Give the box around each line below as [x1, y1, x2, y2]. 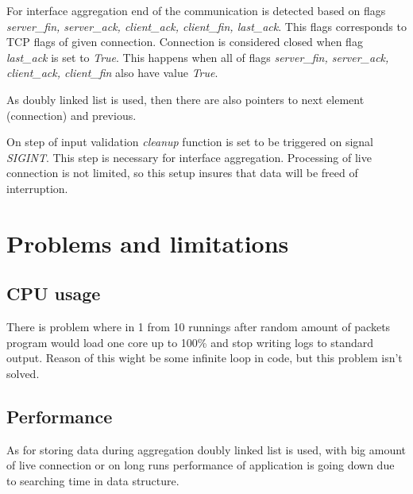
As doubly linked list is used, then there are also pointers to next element [6, 91, 365, 107]
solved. [6, 365, 40, 381]
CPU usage [6, 281, 101, 306]
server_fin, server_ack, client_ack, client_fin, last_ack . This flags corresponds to [6, 17, 407, 34]
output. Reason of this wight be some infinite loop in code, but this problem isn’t [6, 349, 403, 366]
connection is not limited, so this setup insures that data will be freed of [6, 164, 358, 181]
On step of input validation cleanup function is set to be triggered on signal [6, 133, 373, 150]
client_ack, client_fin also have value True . [6, 64, 218, 81]
